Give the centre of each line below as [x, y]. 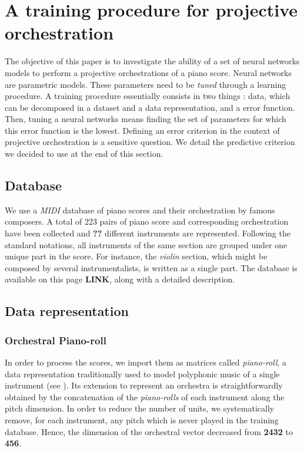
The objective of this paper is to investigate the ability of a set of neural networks [152, 61]
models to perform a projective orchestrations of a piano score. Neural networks [148, 72]
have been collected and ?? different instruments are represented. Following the [148, 233]
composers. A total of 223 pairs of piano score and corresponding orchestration [147, 221]
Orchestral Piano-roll [56, 340]
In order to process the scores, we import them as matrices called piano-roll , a [146, 362]
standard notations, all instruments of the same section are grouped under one [146, 244]
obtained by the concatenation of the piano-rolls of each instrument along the [145, 396]
